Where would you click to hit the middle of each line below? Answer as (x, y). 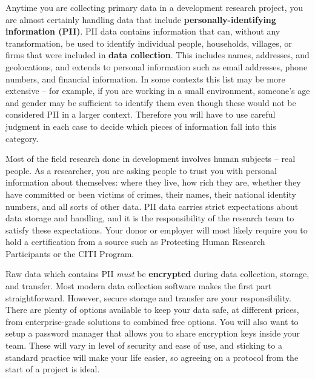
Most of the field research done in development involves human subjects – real (151, 159)
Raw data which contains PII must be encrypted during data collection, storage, (157, 274)
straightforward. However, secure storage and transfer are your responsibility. (148, 297)
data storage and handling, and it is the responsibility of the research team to (150, 218)
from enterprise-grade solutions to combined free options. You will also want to (152, 321)
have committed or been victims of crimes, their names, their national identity (151, 194)
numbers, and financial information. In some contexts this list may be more (145, 79)
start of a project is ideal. (53, 369)
